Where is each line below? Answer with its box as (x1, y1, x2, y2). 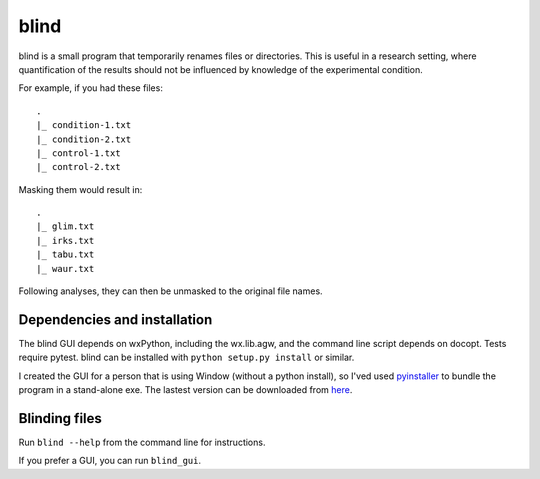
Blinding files (18, 410, 102, 427)
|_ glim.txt (36, 221, 95, 232)
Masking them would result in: (18, 183, 143, 195)
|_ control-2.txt (36, 161, 121, 173)
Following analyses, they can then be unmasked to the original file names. (18, 285, 324, 297)
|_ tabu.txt (36, 249, 95, 260)
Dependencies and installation (18, 311, 213, 328)
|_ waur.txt (36, 263, 95, 274)
